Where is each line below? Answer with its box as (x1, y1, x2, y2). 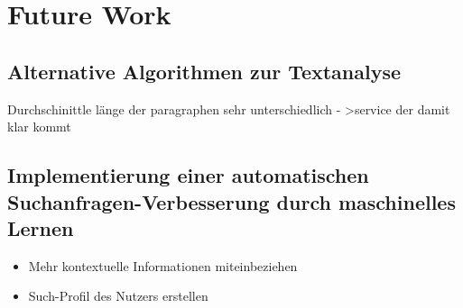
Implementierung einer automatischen (7, 161, 369, 189)
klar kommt (7, 117, 71, 136)
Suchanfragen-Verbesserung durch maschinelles (7, 187, 456, 215)
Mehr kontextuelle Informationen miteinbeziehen (28, 256, 298, 275)
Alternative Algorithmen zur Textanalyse (7, 57, 402, 85)
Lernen (7, 213, 74, 241)
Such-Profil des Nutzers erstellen (28, 286, 208, 305)
